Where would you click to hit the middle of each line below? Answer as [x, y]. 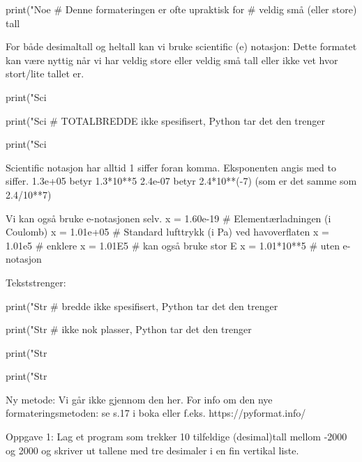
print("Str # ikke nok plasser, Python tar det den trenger [129, 329]
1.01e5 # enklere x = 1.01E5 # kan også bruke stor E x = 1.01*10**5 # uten [173, 245]
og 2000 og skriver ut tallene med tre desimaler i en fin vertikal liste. [152, 450]
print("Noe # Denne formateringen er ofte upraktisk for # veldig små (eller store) [181, 9]
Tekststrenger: [36, 282]
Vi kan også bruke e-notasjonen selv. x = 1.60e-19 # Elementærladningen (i [168, 218]
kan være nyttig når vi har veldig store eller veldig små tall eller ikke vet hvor [172, 60]
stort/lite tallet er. [45, 74]
